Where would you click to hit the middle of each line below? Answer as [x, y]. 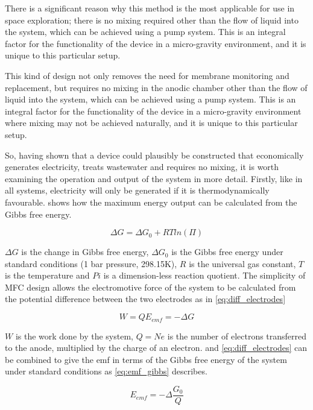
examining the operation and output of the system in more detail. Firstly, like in [154, 178]
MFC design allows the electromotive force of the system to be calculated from [150, 287]
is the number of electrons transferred [237, 336]
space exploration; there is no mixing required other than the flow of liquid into [152, 20]
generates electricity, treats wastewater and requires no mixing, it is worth [142, 167]
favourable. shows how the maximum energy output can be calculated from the [151, 202]
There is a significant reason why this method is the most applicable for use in [150, 8]
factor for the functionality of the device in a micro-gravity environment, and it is [156, 43]
